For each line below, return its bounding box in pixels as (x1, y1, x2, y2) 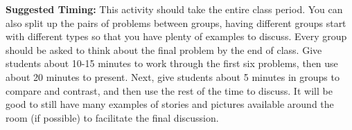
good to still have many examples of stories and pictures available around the (6, 97, 334, 111)
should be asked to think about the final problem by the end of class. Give (6, 42, 322, 57)
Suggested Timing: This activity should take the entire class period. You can (6, 2, 343, 16)
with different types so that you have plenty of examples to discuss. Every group (6, 29, 347, 44)
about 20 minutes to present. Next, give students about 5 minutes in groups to (6, 69, 340, 84)
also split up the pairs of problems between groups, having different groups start (6, 15, 346, 30)
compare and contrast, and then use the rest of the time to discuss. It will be (6, 83, 333, 98)
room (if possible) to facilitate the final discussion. (6, 110, 219, 124)
